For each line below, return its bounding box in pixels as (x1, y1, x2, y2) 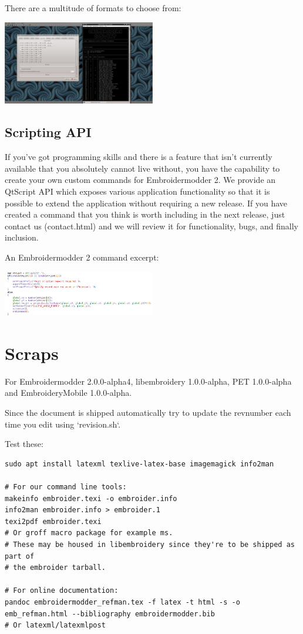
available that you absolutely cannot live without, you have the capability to (5, 162, 280, 174)
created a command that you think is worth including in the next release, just (5, 208, 285, 221)
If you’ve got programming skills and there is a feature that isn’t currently (5, 151, 272, 163)
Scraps (5, 341, 59, 365)
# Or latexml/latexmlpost (5, 621, 106, 630)
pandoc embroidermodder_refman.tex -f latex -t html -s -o (5, 598, 240, 606)
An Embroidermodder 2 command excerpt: (5, 251, 159, 263)
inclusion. (5, 231, 39, 243)
